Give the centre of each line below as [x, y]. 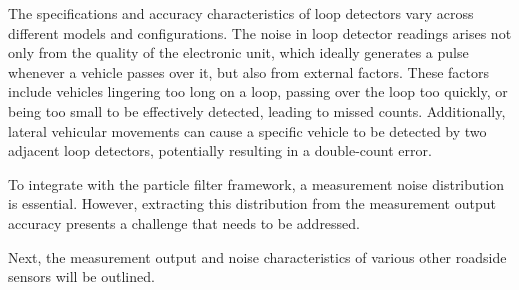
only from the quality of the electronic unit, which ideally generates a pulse [238, 52]
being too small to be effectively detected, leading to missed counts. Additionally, [257, 110]
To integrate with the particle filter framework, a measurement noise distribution [256, 183]
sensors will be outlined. [81, 276]
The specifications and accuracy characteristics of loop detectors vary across [241, 13]
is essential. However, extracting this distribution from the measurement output [252, 203]
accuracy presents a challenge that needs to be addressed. [184, 222]
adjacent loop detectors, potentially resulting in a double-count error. [220, 150]
